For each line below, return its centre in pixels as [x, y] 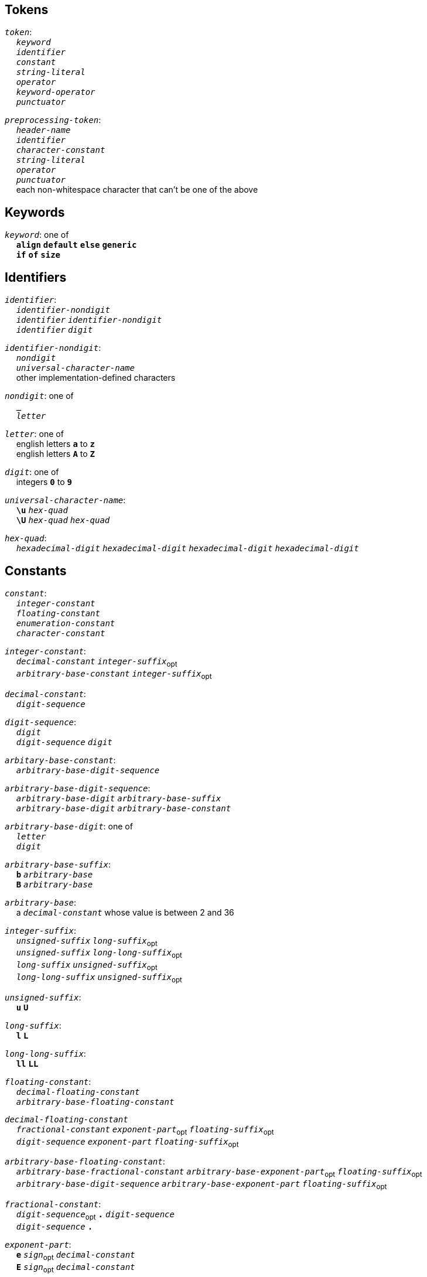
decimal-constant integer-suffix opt [97, 662]
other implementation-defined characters [96, 378]
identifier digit [54, 330]
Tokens [27, 10]
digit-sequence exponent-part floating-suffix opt [127, 1143]
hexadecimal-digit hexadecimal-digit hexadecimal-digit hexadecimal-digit [187, 549]
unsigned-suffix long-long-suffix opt [99, 954]
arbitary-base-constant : [60, 760]
